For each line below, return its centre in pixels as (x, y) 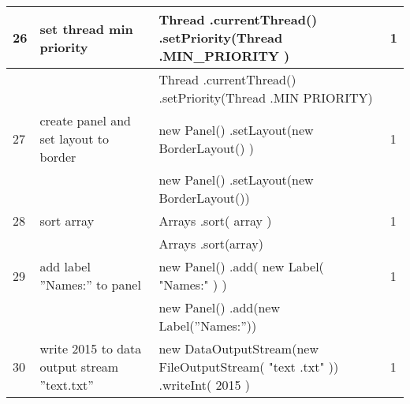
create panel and (86, 120)
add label (65, 266)
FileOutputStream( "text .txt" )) (249, 367)
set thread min (86, 28)
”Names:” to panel (90, 284)
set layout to (75, 138)
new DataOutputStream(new (239, 348)
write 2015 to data (91, 348)
